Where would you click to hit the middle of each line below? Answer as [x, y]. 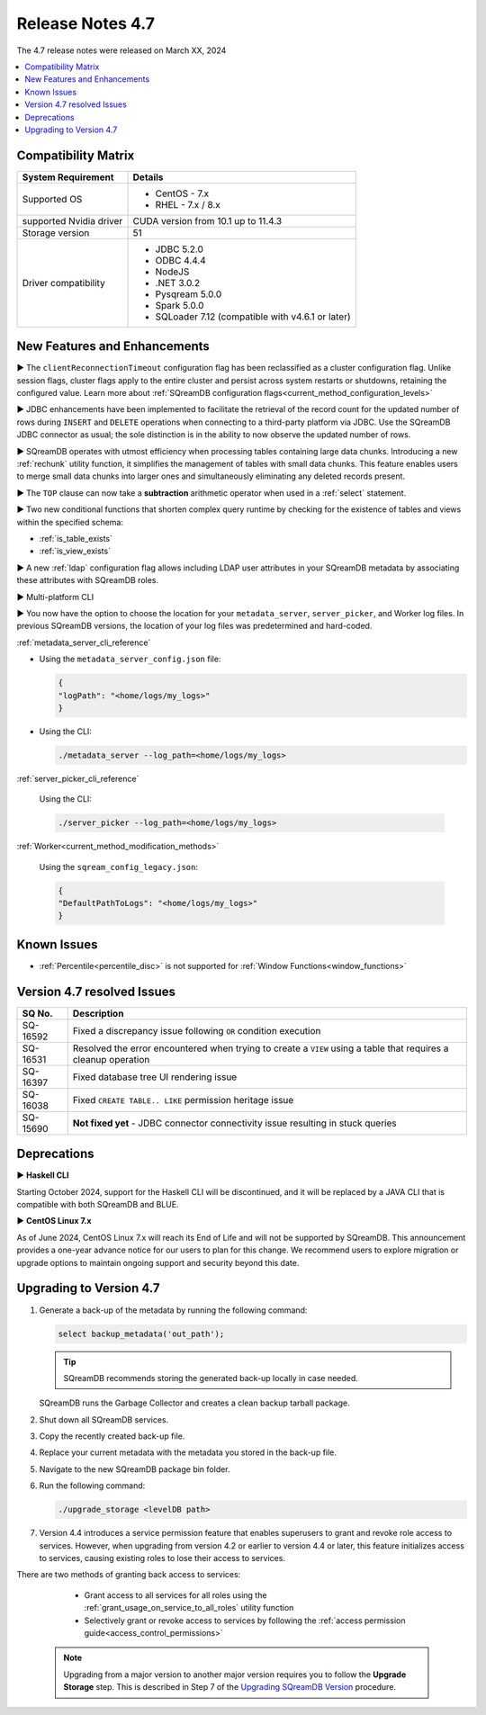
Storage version [56, 232]
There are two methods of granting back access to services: [129, 1575]
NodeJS [172, 272]
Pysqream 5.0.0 [189, 294]
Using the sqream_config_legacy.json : [118, 866]
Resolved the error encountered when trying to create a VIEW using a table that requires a [261, 1048]
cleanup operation [111, 1059]
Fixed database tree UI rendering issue [155, 1077]
